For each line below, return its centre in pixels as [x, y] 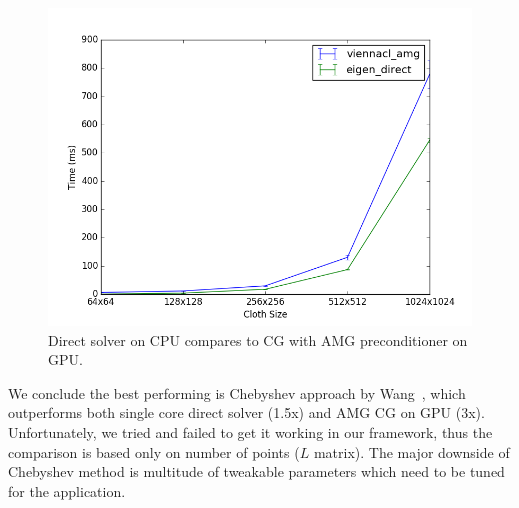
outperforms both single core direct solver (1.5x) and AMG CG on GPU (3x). [246, 412]
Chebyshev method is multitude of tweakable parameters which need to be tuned [256, 471]
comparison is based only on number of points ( [154, 451]
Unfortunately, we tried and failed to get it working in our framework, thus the [250, 431]
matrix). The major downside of [411, 451]
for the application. [67, 490]
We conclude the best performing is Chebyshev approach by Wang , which [237, 392]
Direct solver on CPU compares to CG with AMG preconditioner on [258, 339]
